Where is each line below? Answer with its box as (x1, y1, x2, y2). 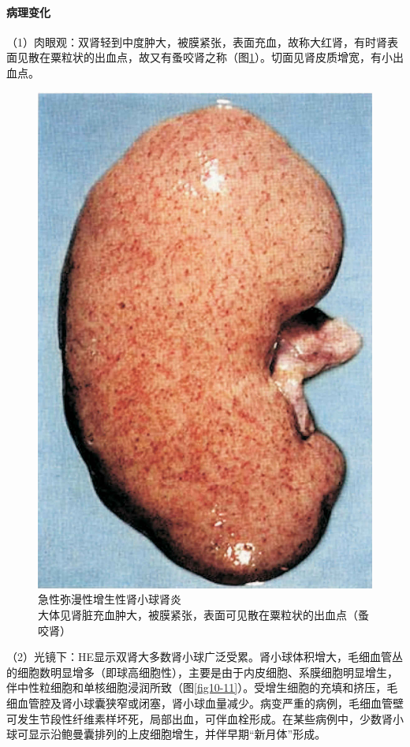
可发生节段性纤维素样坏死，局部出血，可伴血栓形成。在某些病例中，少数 (6, 710, 382, 726)
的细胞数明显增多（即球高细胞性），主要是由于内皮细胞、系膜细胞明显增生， (6, 663, 398, 680)
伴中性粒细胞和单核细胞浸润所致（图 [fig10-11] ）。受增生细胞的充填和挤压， (6, 679, 387, 696)
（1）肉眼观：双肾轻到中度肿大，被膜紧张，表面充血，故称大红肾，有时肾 (6, 33, 387, 50)
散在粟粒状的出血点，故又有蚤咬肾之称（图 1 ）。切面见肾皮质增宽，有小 (28, 49, 393, 65)
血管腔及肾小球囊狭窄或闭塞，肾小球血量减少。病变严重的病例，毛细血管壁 (17, 694, 404, 711)
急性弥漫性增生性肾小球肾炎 (38, 591, 181, 607)
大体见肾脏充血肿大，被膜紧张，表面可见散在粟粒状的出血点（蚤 (38, 607, 369, 622)
